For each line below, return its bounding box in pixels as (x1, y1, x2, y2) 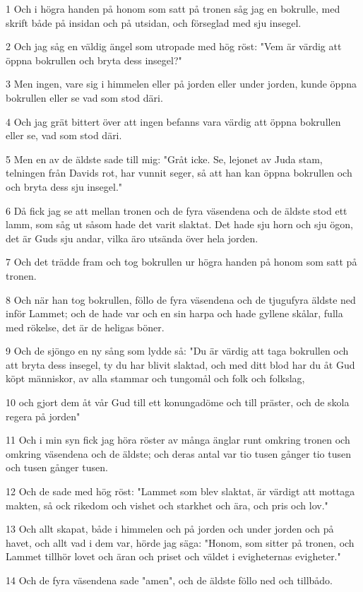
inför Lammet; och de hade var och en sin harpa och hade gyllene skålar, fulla (6, 306, 343, 321)
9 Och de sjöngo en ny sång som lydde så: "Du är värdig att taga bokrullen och (6, 343, 349, 358)
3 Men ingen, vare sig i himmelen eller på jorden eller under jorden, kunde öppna (6, 76, 357, 91)
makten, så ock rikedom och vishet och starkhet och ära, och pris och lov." (6, 497, 328, 512)
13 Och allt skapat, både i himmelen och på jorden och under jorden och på (6, 521, 334, 536)
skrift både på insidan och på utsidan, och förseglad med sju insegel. (6, 15, 302, 30)
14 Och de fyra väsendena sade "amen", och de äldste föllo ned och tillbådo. (6, 573, 333, 587)
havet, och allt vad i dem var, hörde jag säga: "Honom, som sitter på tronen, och (6, 535, 355, 550)
